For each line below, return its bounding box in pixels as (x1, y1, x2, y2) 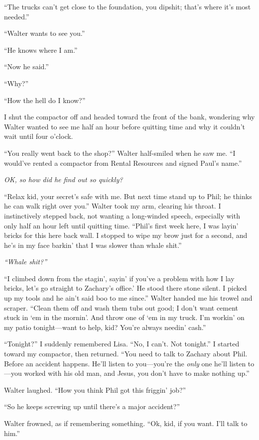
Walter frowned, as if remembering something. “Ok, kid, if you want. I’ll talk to (4, 418, 248, 428)
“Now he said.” (4, 61, 49, 72)
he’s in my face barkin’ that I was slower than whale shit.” (4, 239, 182, 250)
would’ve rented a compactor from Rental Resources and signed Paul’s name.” (4, 157, 242, 168)
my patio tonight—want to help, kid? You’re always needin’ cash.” (4, 322, 206, 332)
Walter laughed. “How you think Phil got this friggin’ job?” (4, 384, 186, 395)
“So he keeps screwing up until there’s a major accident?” (4, 401, 180, 412)
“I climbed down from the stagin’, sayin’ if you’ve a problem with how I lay (4, 273, 235, 283)
